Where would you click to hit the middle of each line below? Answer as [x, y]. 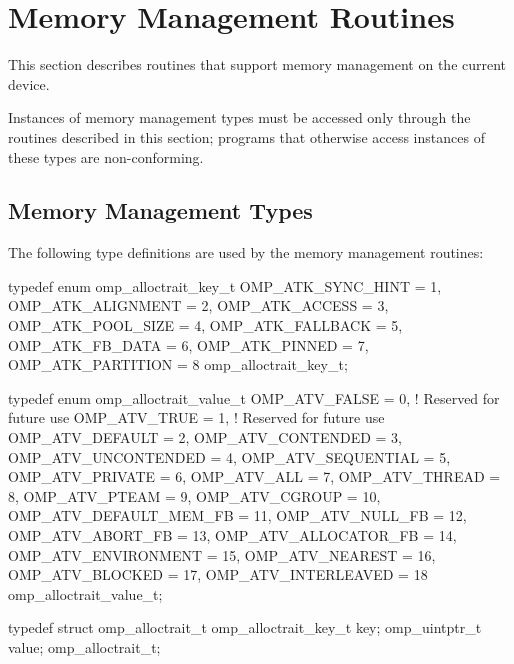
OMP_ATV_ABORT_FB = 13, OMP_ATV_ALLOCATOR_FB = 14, [232, 535]
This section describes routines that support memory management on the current [257, 64]
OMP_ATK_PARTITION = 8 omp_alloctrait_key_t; [178, 364]
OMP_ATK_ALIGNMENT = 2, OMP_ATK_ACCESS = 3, [198, 305]
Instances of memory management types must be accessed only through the [239, 117]
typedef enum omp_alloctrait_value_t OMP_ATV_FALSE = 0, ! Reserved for [254, 397]
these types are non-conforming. [106, 156]
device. [29, 83]
